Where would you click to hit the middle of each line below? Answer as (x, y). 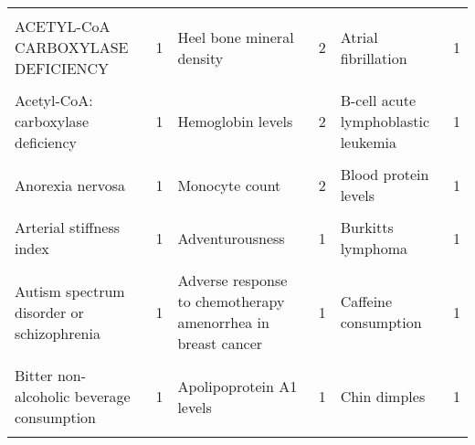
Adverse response (232, 280)
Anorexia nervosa (70, 185)
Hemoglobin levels (235, 121)
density (201, 58)
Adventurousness (231, 238)
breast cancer (220, 343)
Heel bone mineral (236, 37)
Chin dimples (383, 396)
